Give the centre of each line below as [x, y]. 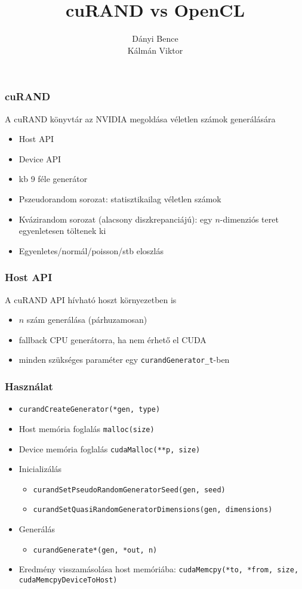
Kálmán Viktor [155, 50]
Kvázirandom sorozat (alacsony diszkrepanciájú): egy [115, 219]
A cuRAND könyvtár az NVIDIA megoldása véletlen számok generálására [140, 118]
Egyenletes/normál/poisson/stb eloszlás [91, 250]
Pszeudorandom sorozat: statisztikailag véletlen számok [120, 198]
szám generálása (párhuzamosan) [87, 320]
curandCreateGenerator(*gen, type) [90, 410]
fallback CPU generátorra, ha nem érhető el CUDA [113, 339]
